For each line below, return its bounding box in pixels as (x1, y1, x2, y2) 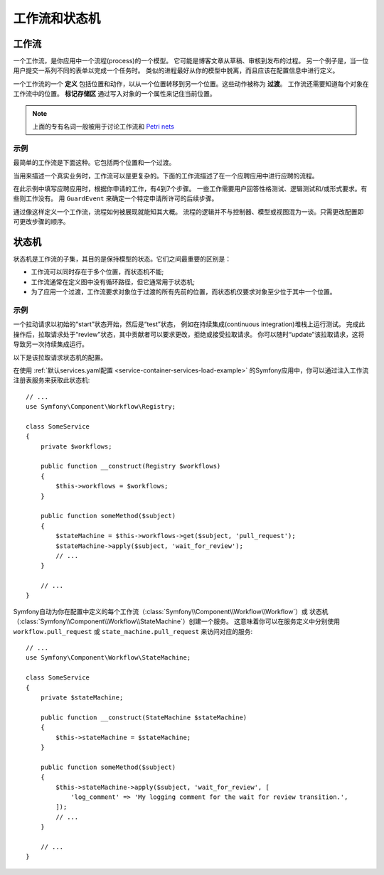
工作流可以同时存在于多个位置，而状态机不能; (31, 267, 164, 277)
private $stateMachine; (40, 694, 124, 702)
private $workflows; (40, 442, 112, 451)
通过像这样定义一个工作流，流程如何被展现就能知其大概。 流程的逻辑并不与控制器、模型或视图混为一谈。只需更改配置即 (13, 207, 364, 216)
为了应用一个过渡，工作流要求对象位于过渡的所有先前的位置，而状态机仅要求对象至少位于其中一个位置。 (31, 288, 336, 296)
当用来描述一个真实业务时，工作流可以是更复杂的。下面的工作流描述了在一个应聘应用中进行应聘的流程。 (13, 171, 319, 180)
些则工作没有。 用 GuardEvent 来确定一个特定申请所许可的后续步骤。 (13, 194, 218, 203)
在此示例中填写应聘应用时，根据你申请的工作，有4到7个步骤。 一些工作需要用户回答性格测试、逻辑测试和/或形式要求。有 (13, 184, 368, 193)
